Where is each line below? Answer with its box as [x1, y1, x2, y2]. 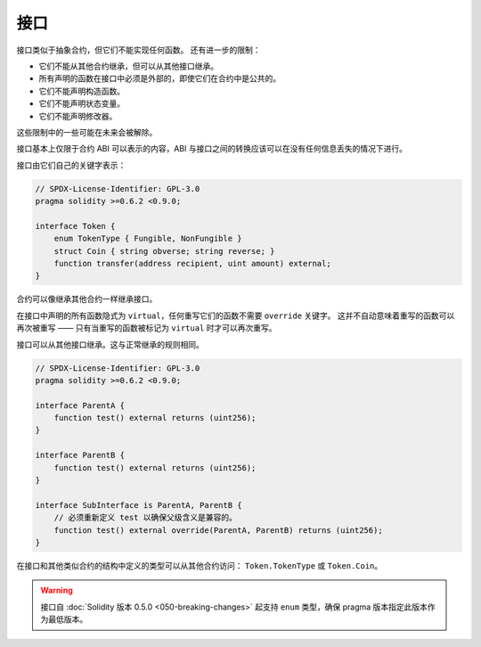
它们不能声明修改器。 [38, 111, 118, 121]
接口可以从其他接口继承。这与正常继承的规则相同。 [16, 339, 204, 349]
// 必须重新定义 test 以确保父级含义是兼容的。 [53, 512, 238, 523]
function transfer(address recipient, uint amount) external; [53, 258, 331, 268]
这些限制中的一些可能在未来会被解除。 [16, 127, 158, 137]
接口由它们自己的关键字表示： [16, 160, 126, 170]
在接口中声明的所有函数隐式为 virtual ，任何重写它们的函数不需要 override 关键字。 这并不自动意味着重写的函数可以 [16, 310, 455, 321]
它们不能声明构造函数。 [38, 86, 125, 96]
